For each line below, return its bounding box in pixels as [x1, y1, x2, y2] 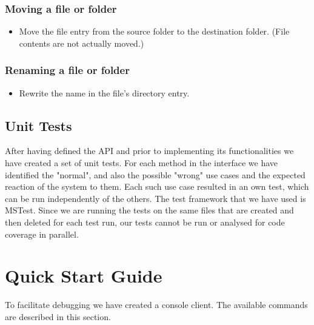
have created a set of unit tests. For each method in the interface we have [5, 156, 278, 169]
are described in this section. [5, 310, 111, 323]
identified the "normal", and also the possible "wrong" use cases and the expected [5, 168, 306, 181]
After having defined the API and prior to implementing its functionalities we [5, 144, 294, 157]
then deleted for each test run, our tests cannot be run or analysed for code [5, 215, 285, 228]
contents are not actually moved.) [19, 36, 144, 49]
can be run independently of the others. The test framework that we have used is [5, 192, 306, 204]
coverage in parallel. [5, 227, 79, 240]
